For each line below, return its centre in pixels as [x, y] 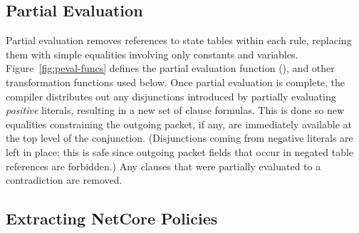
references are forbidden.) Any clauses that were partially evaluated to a [163, 166]
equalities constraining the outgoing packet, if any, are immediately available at [179, 124]
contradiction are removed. [64, 180]
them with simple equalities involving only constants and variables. [152, 54]
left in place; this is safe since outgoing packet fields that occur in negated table [180, 151]
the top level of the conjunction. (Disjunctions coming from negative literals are [179, 138]
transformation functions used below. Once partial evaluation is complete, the [176, 82]
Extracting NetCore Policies [112, 218]
